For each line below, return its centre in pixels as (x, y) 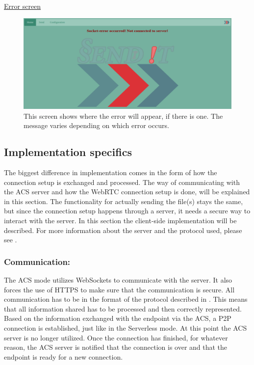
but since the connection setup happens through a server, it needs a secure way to (127, 211)
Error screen (23, 6)
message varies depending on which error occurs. (96, 125)
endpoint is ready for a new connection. (63, 356)
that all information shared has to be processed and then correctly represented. (123, 308)
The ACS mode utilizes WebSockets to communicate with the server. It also (118, 280)
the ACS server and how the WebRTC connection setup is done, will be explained (127, 192)
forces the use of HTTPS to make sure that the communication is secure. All (119, 289)
